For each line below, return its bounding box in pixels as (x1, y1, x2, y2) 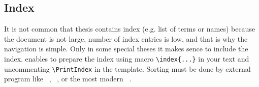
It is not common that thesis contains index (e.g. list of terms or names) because (4, 23, 255, 34)
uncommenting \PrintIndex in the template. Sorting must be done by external (4, 63, 251, 74)
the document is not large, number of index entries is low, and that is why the (4, 33, 248, 44)
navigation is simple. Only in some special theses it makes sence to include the (4, 43, 248, 54)
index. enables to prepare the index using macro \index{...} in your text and (4, 53, 249, 64)
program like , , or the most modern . (4, 73, 132, 84)
